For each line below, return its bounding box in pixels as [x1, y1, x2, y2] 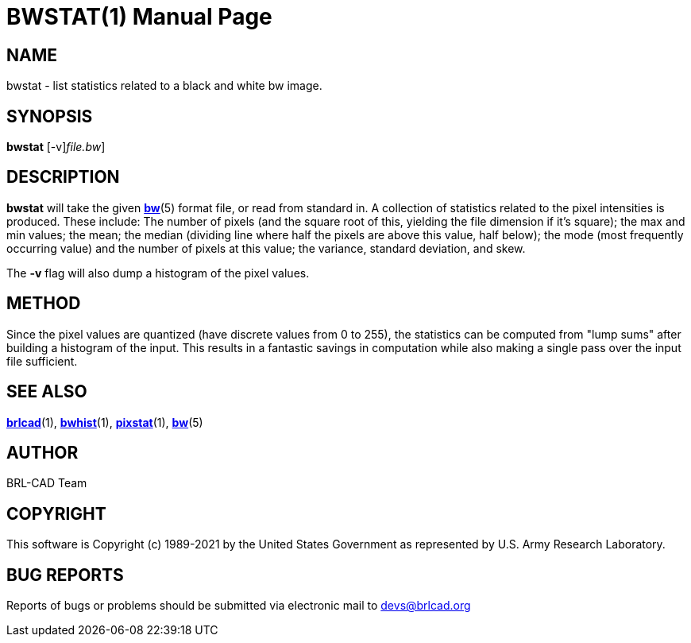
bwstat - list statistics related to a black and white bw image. [6, 79, 322, 93]
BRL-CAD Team [6, 476, 87, 490]
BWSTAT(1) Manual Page [6, 3, 272, 30]
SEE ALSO [6, 382, 87, 402]
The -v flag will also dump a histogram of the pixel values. [6, 265, 310, 280]
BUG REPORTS [6, 564, 124, 585]
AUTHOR [6, 442, 79, 463]
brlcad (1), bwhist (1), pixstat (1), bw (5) [6, 415, 203, 429]
